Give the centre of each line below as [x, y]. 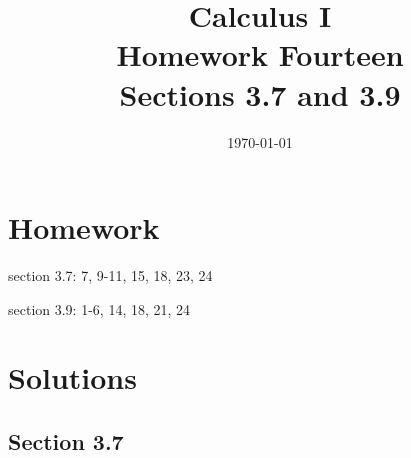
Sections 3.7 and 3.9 [260, 93]
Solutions [72, 377]
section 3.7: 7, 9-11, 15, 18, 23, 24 [110, 275]
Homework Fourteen [260, 54]
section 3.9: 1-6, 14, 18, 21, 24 [99, 308]
